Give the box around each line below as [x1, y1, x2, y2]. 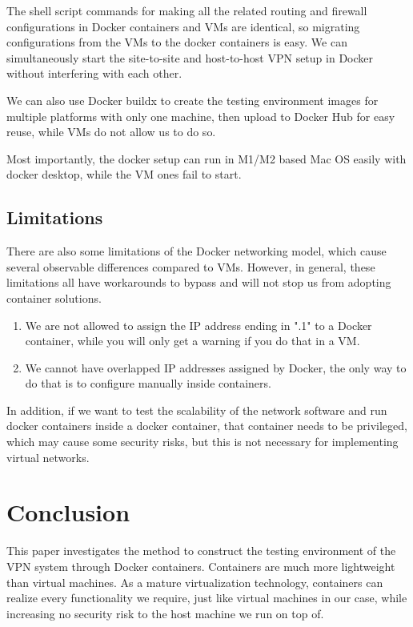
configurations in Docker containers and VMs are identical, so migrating [6, 18, 360, 34]
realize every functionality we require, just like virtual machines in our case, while [6, 589, 407, 606]
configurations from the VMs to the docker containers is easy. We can [6, 34, 347, 50]
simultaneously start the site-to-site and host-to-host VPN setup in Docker [6, 49, 373, 66]
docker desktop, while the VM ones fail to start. [6, 166, 242, 183]
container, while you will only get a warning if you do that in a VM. [25, 332, 360, 349]
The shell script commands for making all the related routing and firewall [6, 2, 367, 18]
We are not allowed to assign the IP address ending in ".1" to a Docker [25, 316, 372, 333]
